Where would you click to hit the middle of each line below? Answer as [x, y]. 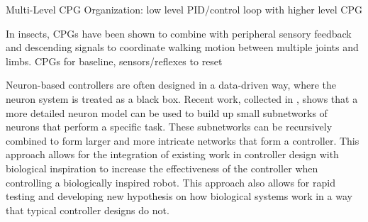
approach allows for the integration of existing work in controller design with [172, 154]
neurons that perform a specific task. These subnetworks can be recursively [169, 127]
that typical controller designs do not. [88, 210]
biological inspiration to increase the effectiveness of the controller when [162, 168]
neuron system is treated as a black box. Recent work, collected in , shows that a [182, 98]
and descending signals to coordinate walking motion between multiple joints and [182, 47]
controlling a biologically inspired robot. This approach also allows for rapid [171, 182]
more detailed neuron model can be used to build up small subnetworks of [167, 112]
